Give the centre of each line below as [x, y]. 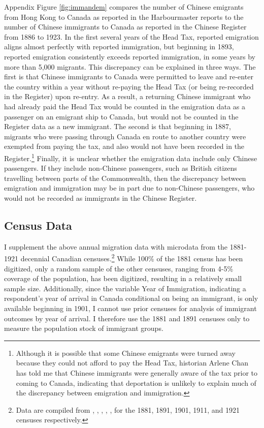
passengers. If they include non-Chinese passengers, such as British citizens [121, 168]
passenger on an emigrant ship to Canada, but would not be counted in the [121, 116]
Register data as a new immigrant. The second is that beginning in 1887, [118, 126]
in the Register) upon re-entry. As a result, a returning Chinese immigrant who [127, 96]
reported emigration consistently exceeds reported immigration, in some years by [130, 56]
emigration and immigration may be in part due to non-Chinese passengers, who [129, 188]
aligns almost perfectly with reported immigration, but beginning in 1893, [119, 47]
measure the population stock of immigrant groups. [84, 328]
